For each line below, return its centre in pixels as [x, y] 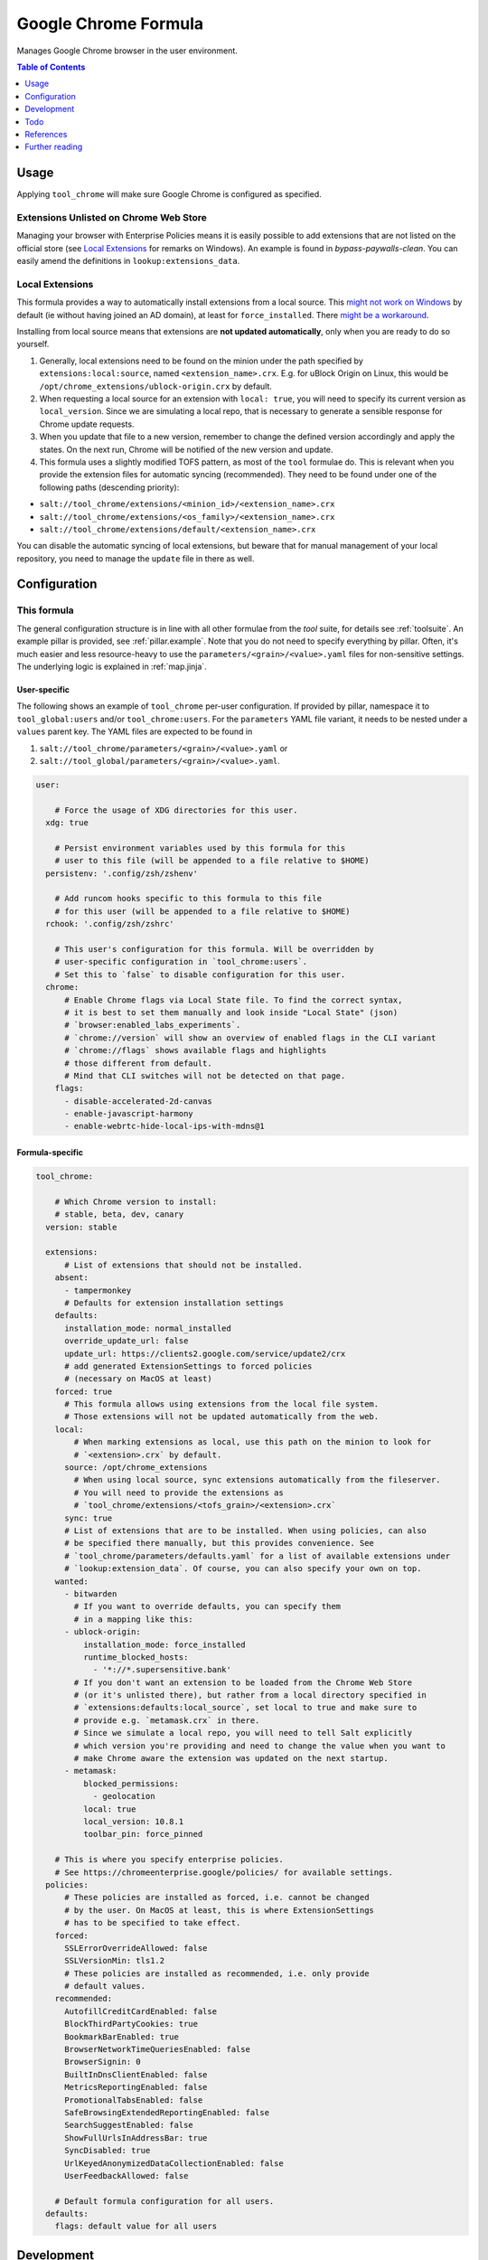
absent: [72, 1278]
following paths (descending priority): [109, 487]
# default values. [105, 1986]
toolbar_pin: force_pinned [143, 1834]
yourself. [33, 344]
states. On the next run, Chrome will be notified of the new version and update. [186, 449]
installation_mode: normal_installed [148, 1328]
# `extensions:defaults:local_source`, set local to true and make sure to [245, 1708]
